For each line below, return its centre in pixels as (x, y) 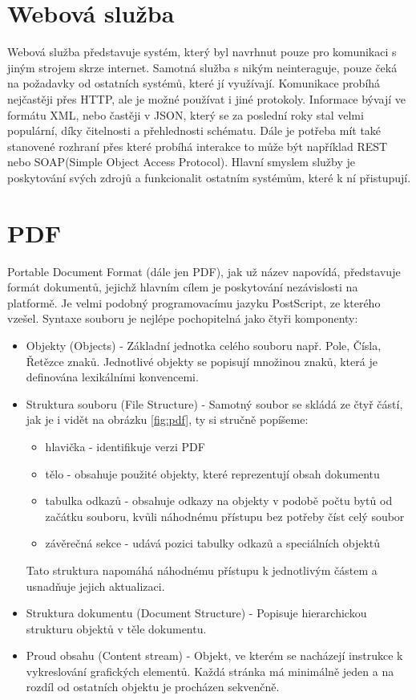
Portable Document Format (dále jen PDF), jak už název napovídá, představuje (204, 271)
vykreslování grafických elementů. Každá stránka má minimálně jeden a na (210, 671)
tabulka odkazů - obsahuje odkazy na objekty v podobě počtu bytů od (219, 501)
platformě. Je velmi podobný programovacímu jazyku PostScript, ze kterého (194, 302)
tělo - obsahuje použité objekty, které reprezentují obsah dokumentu (212, 473)
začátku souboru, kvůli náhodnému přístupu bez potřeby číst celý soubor (225, 516)
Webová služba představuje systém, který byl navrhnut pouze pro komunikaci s (202, 52)
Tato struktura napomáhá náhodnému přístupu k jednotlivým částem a (202, 570)
